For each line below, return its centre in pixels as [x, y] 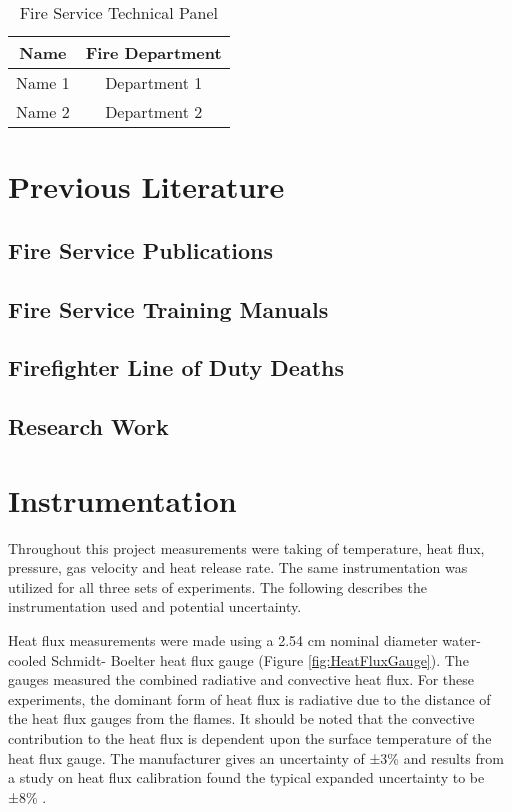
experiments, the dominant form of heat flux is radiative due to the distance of [249, 698]
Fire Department [153, 52]
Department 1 [154, 82]
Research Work [88, 426]
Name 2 [43, 111]
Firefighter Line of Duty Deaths [176, 367]
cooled [27, 659]
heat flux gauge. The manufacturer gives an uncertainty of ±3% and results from [256, 757]
